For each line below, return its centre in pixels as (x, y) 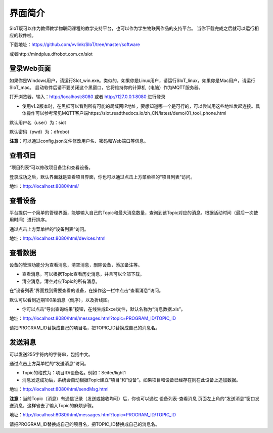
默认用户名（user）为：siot (38, 122)
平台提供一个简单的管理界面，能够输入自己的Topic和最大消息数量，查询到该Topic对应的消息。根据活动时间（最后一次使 (134, 212)
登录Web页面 (30, 68)
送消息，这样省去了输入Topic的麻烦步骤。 (53, 406)
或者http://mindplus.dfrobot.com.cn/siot (51, 54)
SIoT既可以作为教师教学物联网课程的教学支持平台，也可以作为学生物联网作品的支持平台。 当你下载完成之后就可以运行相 (134, 28)
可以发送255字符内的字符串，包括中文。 (51, 354)
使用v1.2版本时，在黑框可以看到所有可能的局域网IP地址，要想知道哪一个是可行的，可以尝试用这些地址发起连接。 (139, 106)
